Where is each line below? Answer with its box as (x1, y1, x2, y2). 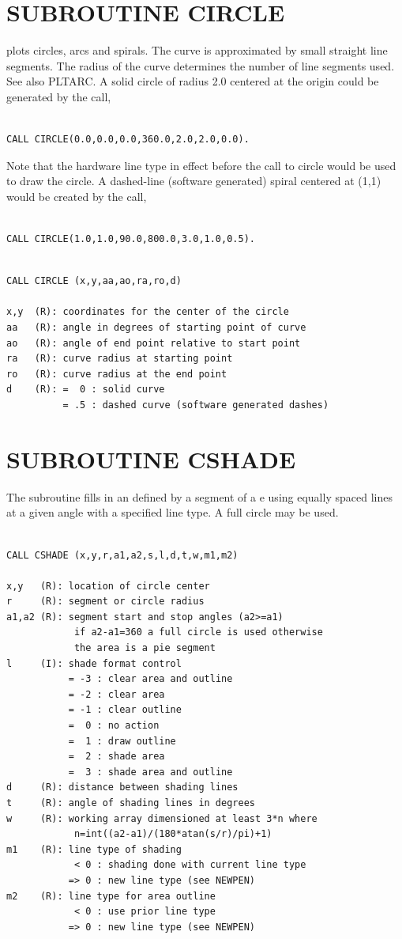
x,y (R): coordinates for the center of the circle (6, 306, 289, 318)
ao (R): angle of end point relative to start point (6, 337, 301, 349)
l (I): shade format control (6, 657, 182, 669)
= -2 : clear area (68, 688, 165, 700)
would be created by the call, (6, 187, 147, 204)
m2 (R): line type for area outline (6, 890, 216, 902)
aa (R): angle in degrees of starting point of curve (6, 322, 306, 334)
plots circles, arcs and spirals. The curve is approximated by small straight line (6, 42, 388, 59)
